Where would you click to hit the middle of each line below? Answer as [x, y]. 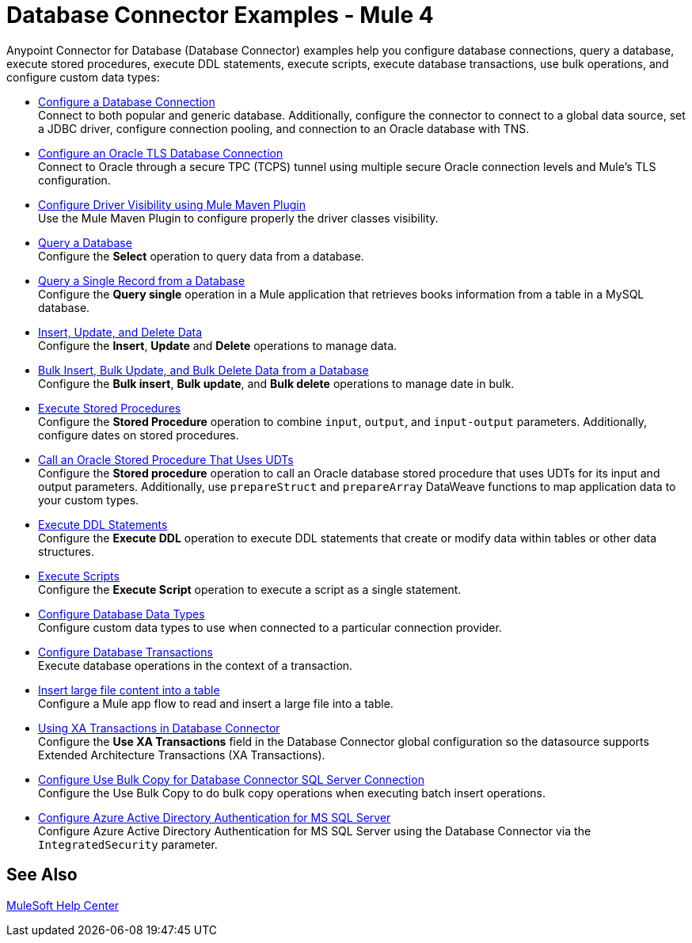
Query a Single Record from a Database [142, 280]
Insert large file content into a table [129, 690]
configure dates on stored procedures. [139, 435]
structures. [66, 551]
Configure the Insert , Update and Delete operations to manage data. [218, 345]
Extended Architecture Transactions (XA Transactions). [182, 755]
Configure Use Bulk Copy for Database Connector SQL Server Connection [231, 779]
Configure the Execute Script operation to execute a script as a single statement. [250, 589]
